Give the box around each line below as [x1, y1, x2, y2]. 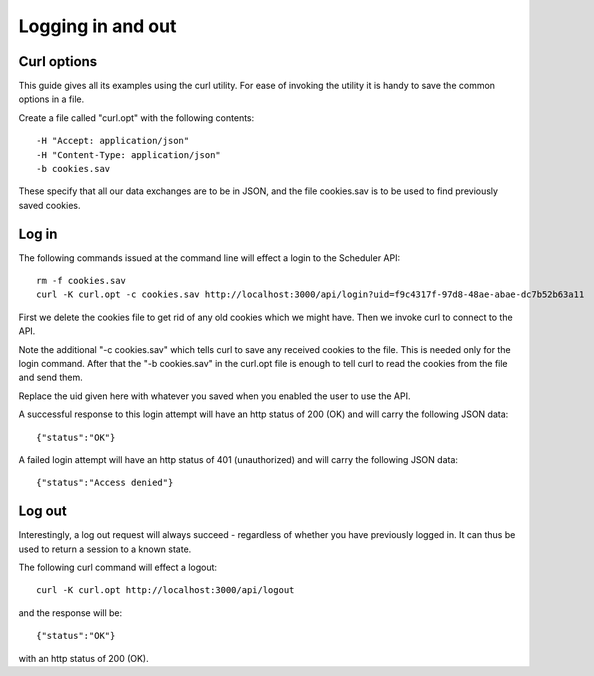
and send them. [18, 371, 84, 384]
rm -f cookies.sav [36, 275, 127, 287]
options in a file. [18, 93, 85, 105]
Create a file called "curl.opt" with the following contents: [18, 111, 255, 124]
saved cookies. [18, 199, 81, 211]
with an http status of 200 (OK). [18, 652, 149, 664]
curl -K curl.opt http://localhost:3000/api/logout [36, 585, 295, 596]
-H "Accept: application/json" [36, 135, 190, 147]
